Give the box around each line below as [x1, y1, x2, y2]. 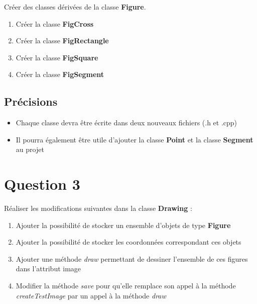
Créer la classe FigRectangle [16, 35, 109, 46]
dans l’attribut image [16, 263, 81, 274]
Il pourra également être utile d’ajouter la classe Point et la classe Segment [16, 134, 253, 144]
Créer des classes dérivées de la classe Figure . [4, 2, 146, 12]
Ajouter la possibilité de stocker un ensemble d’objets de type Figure [16, 219, 231, 230]
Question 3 [4, 174, 80, 194]
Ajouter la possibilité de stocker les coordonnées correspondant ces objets [16, 237, 241, 247]
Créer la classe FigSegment [16, 69, 104, 80]
